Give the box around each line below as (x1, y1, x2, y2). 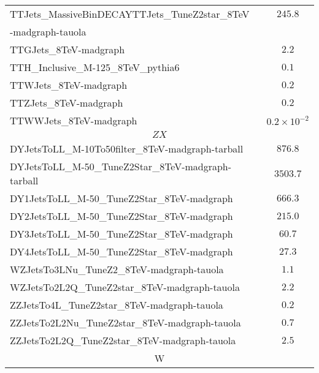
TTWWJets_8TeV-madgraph (10, 113, 137, 127)
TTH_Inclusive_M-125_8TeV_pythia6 (10, 60, 180, 74)
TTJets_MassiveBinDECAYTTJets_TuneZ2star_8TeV (10, 7, 250, 21)
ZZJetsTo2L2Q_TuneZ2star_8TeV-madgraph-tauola (10, 333, 236, 347)
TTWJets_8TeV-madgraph (10, 78, 128, 92)
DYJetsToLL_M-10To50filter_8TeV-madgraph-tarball (10, 141, 244, 156)
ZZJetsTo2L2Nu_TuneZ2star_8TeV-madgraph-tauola (10, 315, 241, 330)
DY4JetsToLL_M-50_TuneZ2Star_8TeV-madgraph (10, 244, 233, 258)
